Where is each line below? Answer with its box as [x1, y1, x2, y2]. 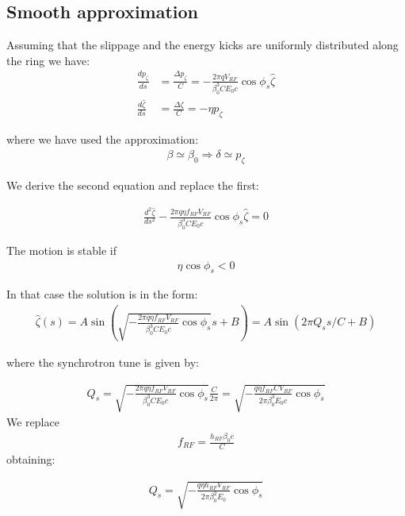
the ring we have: [6, 52, 90, 68]
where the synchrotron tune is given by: [6, 353, 199, 370]
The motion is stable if [6, 241, 117, 258]
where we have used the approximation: [6, 131, 199, 148]
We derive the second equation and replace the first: [6, 176, 259, 193]
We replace [6, 414, 59, 430]
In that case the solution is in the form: [6, 286, 198, 302]
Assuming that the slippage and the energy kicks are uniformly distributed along [6, 37, 399, 53]
